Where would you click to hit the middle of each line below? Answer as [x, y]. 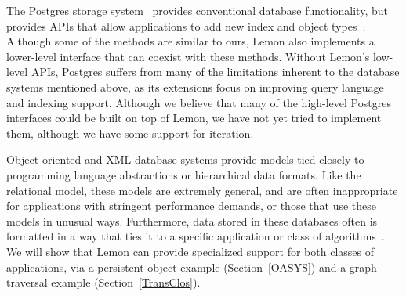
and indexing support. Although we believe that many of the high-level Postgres [199, 102]
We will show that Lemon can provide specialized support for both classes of [190, 251]
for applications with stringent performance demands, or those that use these [191, 206]
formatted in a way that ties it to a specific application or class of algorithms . [196, 236]
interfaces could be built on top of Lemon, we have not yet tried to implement [194, 118]
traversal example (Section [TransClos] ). [103, 282]
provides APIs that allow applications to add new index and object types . [186, 25]
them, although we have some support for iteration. [130, 133]
